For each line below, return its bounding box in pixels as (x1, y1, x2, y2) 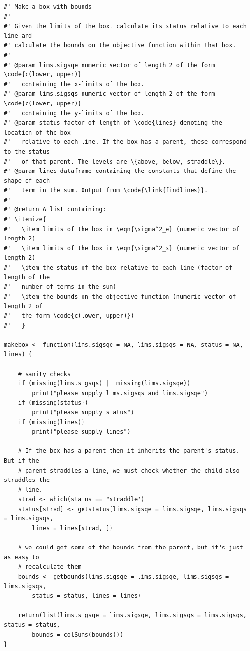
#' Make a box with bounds (4, 3, 92, 10)
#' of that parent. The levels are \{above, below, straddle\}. (4, 158, 226, 165)
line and (4, 32, 32, 39)
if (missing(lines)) (18, 418, 85, 426)
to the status (4, 148, 50, 155)
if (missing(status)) (18, 399, 88, 407)
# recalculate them (18, 563, 82, 571)
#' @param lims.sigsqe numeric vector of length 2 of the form (4, 61, 215, 69)
